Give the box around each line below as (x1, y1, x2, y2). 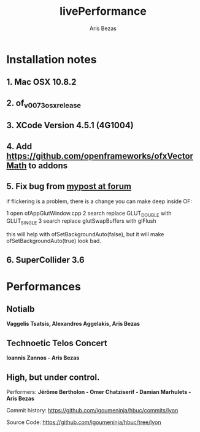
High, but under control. (6, 372, 100, 382)
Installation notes (6, 52, 97, 66)
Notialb (6, 304, 35, 314)
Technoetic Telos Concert (6, 337, 107, 348)
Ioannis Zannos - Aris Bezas (6, 354, 80, 361)
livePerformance (59, 4, 147, 18)
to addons (28, 160, 68, 171)
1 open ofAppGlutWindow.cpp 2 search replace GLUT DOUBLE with (6, 209, 172, 218)
